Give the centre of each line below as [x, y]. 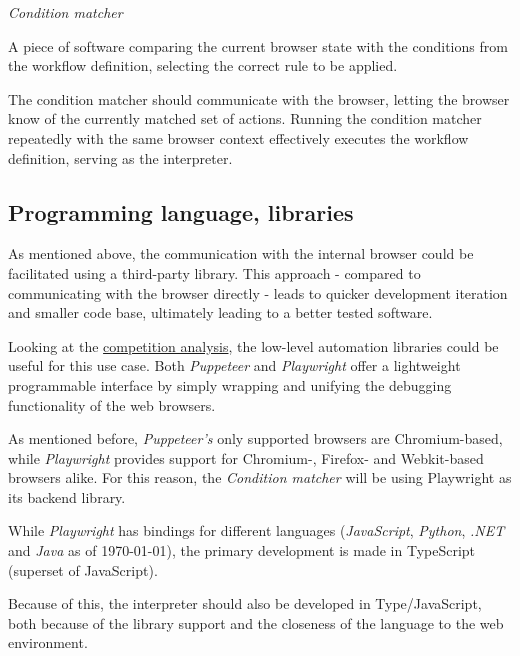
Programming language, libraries [181, 211]
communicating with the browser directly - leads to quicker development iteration [258, 292]
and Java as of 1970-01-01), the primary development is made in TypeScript [242, 550]
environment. [48, 642]
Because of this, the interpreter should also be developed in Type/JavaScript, [245, 603]
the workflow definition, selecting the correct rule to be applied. [203, 65]
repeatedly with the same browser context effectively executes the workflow [238, 137]
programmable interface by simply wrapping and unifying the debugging [230, 384]
